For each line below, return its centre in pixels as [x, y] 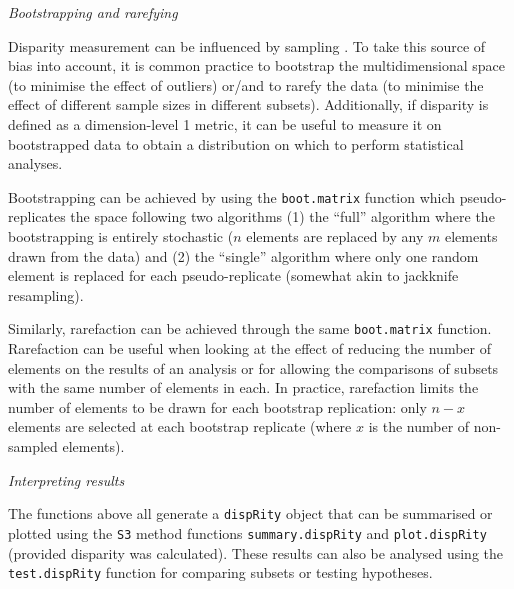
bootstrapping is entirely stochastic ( [121, 236]
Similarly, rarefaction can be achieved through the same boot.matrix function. [250, 328]
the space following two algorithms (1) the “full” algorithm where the [282, 216]
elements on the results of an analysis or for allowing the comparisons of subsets [253, 367]
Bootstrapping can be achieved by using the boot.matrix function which [232, 196]
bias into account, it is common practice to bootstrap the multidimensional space [257, 65]
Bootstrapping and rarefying [93, 12]
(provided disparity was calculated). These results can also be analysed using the [255, 552]
